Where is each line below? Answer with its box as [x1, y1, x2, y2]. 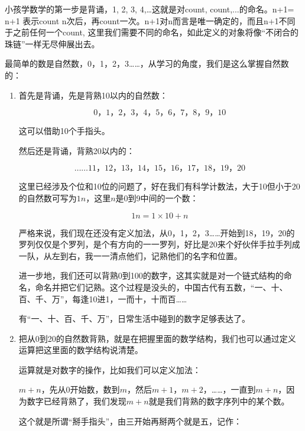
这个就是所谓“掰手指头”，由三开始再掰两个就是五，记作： [18, 414, 242, 427]
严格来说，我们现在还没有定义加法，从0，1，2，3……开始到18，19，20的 [18, 226, 295, 239]
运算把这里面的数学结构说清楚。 [18, 344, 143, 356]
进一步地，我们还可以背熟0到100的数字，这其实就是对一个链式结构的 [18, 269, 284, 282]
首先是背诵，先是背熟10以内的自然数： [18, 89, 168, 101]
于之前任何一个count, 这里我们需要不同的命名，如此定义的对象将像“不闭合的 [5, 26, 298, 38]
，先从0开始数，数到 [41, 383, 120, 396]
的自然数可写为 [18, 191, 77, 204]
